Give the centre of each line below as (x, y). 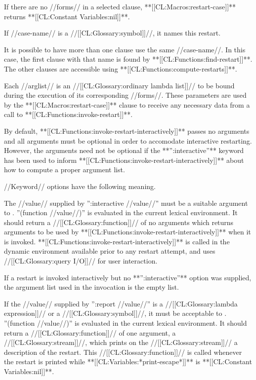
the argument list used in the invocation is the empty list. (91, 287)
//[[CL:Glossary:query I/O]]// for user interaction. (81, 261)
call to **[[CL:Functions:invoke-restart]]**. (68, 114)
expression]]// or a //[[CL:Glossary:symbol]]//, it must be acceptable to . (115, 313)
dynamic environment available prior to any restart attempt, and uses (110, 251)
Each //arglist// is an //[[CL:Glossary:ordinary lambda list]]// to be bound (119, 85)
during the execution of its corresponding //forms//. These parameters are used (125, 95)
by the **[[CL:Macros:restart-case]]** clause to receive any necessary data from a (127, 104)
